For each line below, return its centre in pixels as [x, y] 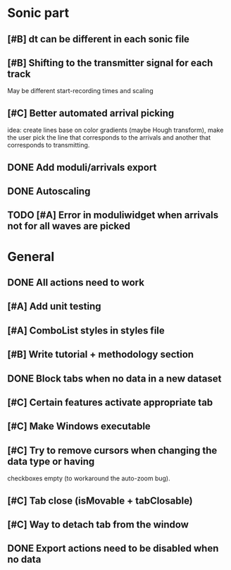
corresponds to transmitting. [49, 145]
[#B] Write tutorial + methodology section [101, 354]
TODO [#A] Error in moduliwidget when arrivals [113, 216]
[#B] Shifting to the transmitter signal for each [110, 62]
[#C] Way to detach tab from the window [98, 524]
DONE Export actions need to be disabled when [113, 548]
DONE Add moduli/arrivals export [82, 167]
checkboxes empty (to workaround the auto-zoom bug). [89, 478]
